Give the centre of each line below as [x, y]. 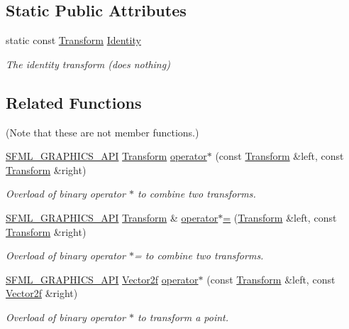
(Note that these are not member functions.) [103, 132]
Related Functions [74, 102]
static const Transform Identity [73, 40]
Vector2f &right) [42, 293]
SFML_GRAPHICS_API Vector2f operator [102, 279]
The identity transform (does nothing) [88, 64]
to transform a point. [183, 317]
